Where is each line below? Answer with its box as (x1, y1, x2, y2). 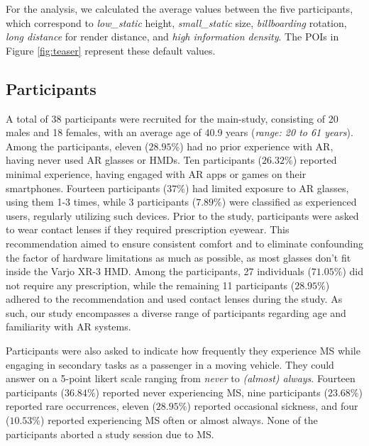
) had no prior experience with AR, (180, 138, 334, 153)
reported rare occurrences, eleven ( (6, 398, 156, 413)
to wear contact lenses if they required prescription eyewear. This (6, 222, 290, 237)
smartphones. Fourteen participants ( (6, 180, 167, 195)
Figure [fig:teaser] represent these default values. (6, 43, 216, 57)
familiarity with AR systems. (6, 319, 131, 334)
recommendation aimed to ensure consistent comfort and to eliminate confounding (6, 235, 363, 250)
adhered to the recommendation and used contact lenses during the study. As (6, 291, 343, 306)
